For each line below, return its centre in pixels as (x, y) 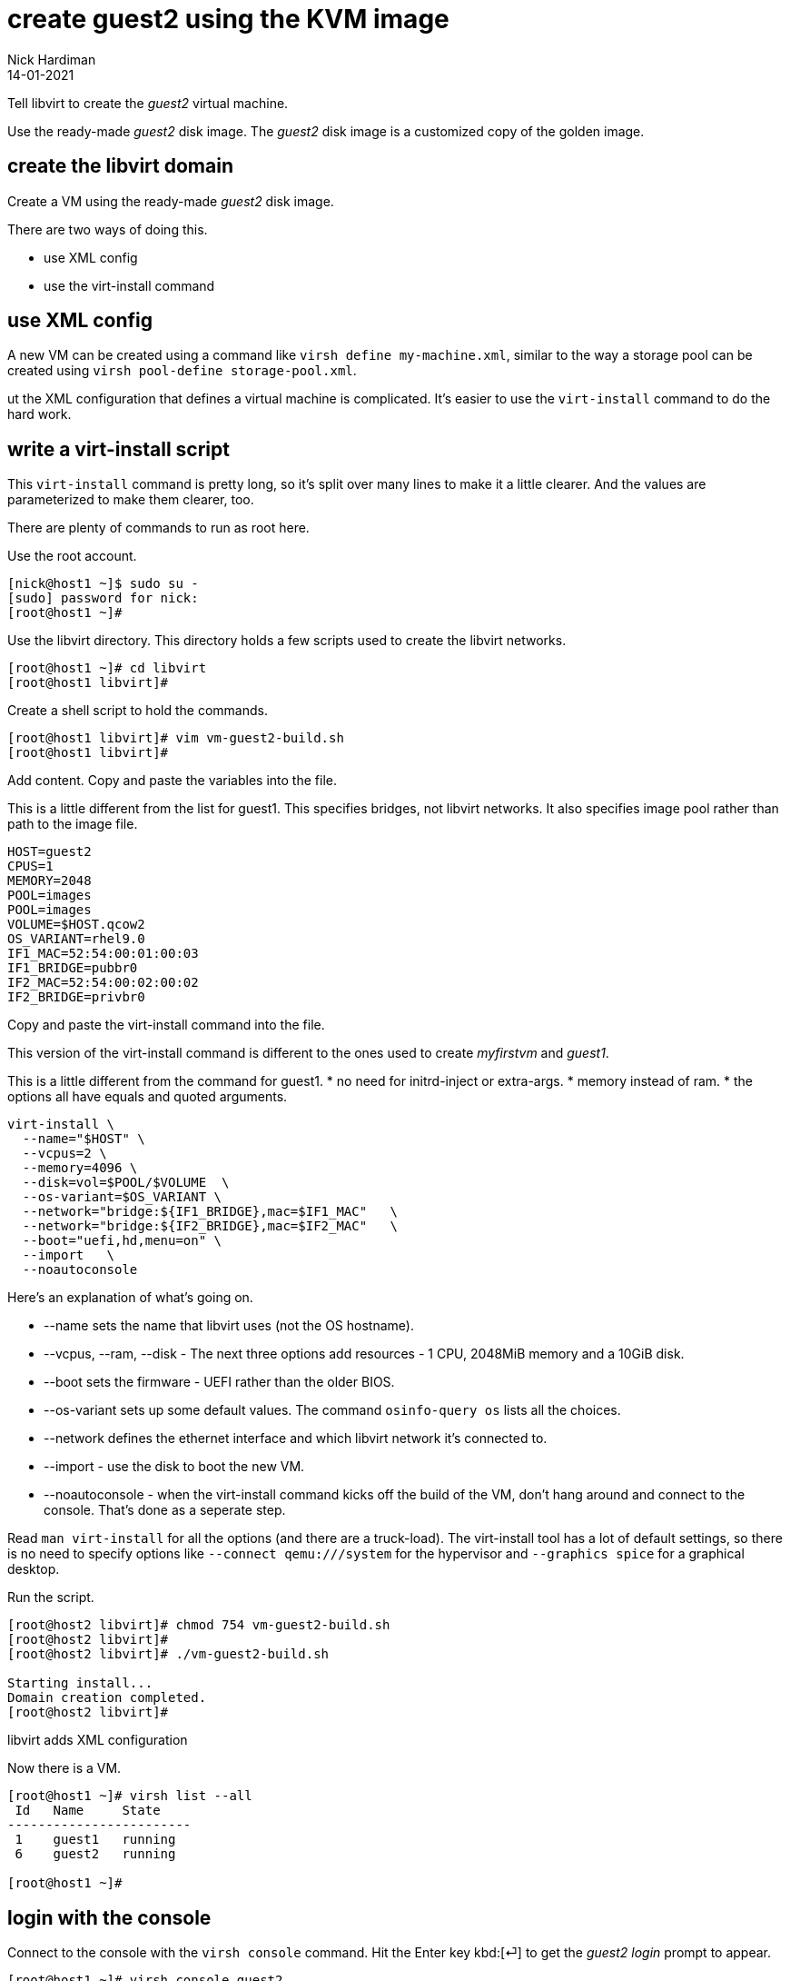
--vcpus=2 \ (64, 1154)
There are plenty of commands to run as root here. (158, 528)
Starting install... (80, 1683)
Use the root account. (72, 556)
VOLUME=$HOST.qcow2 (76, 925)
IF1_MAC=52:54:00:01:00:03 (103, 954)
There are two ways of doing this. (108, 229)
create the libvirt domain (120, 166)
